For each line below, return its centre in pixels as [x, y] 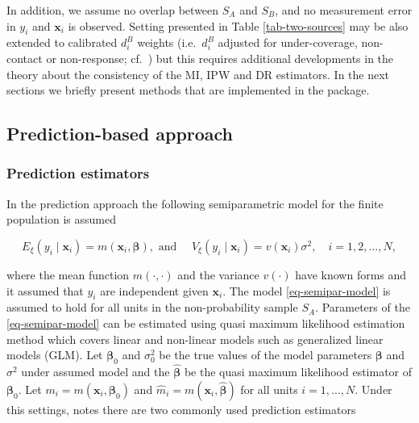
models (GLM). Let [55, 355]
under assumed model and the [95, 372]
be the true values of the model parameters [266, 355]
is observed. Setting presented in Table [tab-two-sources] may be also [238, 25]
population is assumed [61, 219]
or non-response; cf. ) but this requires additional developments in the [220, 58]
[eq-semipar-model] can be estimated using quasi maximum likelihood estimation [206, 322]
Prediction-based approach [120, 134]
